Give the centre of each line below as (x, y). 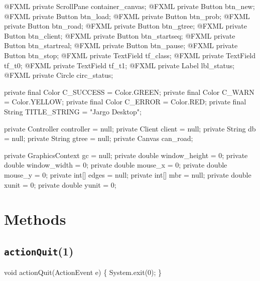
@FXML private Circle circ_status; (59, 75)
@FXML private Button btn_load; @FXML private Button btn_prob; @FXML (127, 16)
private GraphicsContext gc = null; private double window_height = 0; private (126, 155)
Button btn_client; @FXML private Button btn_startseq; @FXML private (120, 35)
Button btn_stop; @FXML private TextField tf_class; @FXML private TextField (130, 55)
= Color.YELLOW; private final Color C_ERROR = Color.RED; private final (125, 102)
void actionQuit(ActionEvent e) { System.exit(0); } (83, 272)
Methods (35, 219)
